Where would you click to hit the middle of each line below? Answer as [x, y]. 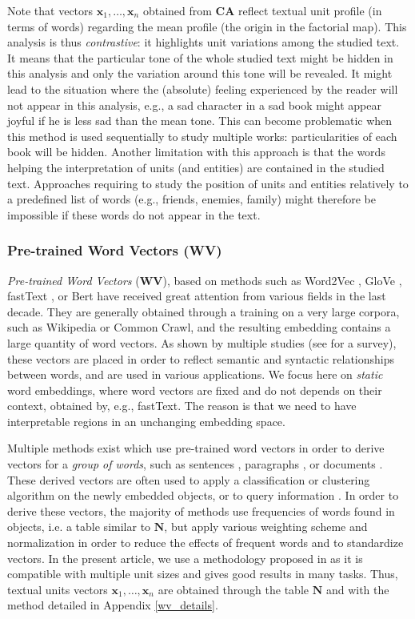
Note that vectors [50, 10]
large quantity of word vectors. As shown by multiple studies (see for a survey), [202, 342]
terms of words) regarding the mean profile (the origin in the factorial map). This [207, 26]
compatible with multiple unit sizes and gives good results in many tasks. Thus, [203, 574]
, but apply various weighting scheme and [266, 527]
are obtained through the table [233, 589]
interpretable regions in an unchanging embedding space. [146, 421]
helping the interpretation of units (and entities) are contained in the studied [196, 167]
